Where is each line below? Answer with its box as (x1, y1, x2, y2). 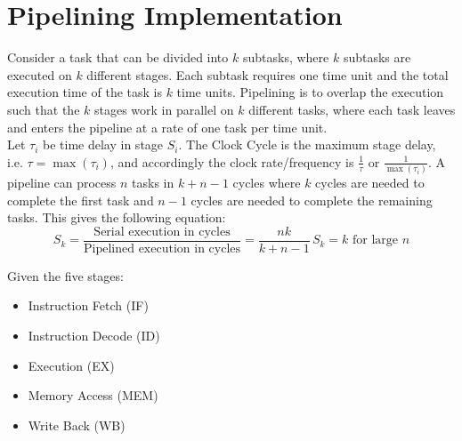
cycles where (232, 173, 301, 191)
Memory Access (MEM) (28, 386, 158, 405)
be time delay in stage (43, 135, 164, 154)
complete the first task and (7, 190, 154, 209)
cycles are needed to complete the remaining (190, 190, 433, 209)
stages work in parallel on (93, 100, 234, 118)
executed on (7, 65, 72, 84)
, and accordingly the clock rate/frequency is (109, 152, 354, 171)
